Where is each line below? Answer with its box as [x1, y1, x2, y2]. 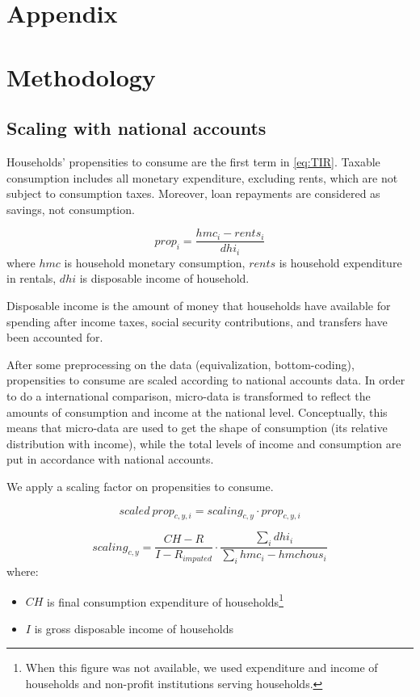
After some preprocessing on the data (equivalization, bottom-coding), [6, 355, 355, 372]
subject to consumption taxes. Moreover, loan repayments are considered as [6, 185, 380, 202]
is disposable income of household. [79, 270, 250, 287]
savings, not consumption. [6, 200, 135, 217]
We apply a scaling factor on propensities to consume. [6, 477, 274, 494]
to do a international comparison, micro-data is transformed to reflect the [6, 388, 371, 404]
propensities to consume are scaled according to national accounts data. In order [6, 372, 405, 388]
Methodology [6, 60, 156, 93]
